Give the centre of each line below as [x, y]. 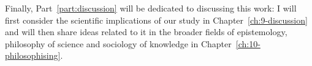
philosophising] [33, 55]
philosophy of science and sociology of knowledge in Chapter [118, 43]
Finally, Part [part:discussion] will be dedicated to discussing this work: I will [151, 8]
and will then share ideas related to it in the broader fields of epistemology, [146, 32]
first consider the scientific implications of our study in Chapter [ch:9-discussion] [156, 20]
